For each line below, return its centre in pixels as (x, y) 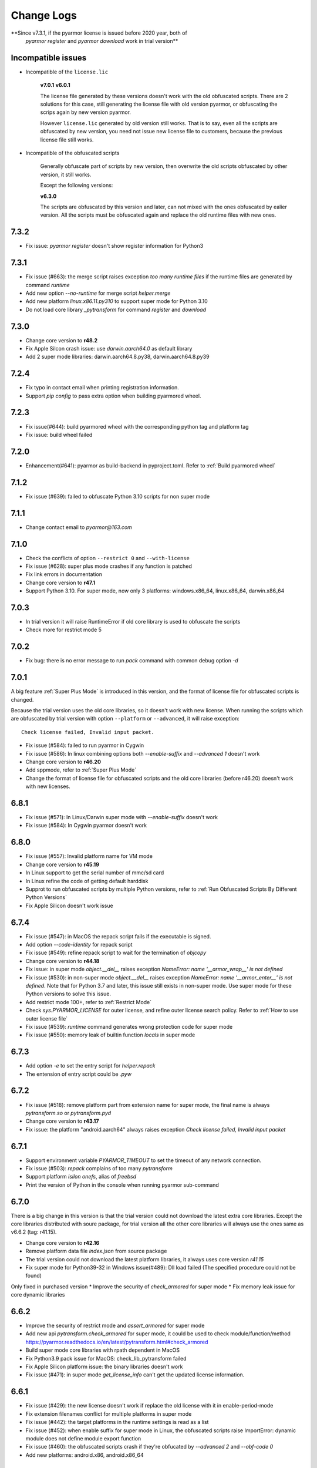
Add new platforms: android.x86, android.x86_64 (85, 1455)
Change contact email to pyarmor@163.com (79, 527)
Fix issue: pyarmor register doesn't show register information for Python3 (114, 246)
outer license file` (46, 1018)
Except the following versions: (77, 186)
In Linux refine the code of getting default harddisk (87, 881)
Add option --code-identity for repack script (79, 945)
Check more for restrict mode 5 (64, 630)
